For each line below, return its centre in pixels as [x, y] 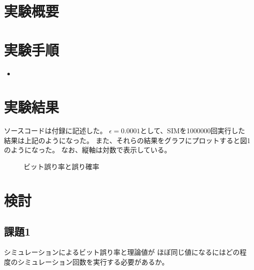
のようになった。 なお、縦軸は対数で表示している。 [88, 150]
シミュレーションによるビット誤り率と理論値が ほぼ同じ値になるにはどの [122, 252]
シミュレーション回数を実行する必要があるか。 [93, 261]
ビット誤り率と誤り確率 [61, 166]
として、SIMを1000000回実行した [193, 131]
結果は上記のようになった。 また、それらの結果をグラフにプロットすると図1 [127, 140]
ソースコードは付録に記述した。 [56, 131]
